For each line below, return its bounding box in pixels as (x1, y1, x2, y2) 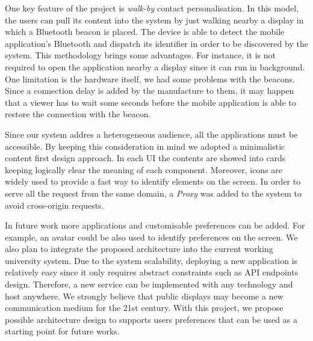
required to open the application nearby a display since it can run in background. (5, 60, 305, 73)
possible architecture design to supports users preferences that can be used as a (5, 313, 297, 325)
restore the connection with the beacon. (5, 108, 151, 120)
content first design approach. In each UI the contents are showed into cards (5, 152, 286, 164)
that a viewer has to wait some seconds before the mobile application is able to (5, 96, 296, 108)
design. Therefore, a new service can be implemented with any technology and (5, 278, 293, 290)
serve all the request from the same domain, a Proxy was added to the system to (5, 186, 302, 199)
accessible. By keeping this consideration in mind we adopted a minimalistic (5, 140, 285, 152)
